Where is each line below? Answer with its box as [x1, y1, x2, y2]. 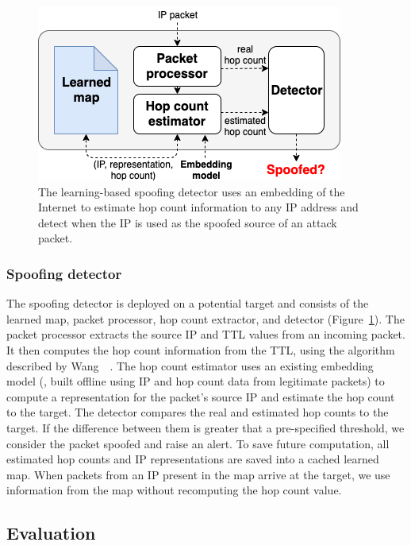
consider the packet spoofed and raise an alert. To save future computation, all [6, 435, 390, 451]
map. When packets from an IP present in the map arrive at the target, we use [6, 466, 390, 482]
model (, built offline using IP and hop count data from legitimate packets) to [6, 373, 385, 389]
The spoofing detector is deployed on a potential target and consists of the [6, 295, 369, 312]
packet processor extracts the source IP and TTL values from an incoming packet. [6, 326, 405, 343]
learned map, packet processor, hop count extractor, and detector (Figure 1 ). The [6, 310, 405, 327]
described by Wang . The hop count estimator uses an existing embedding [6, 357, 374, 374]
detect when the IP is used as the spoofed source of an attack [38, 214, 337, 230]
